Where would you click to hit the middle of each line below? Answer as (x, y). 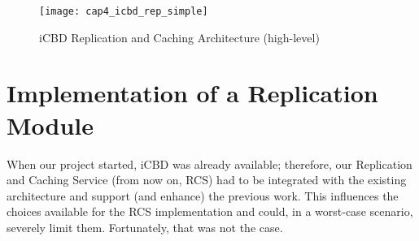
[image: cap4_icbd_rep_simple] (124, 11)
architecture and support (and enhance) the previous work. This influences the (203, 195)
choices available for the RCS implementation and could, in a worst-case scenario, (210, 211)
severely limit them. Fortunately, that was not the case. (145, 227)
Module (50, 125)
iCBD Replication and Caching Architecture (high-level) (179, 37)
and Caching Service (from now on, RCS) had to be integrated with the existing (207, 180)
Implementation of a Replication (192, 93)
